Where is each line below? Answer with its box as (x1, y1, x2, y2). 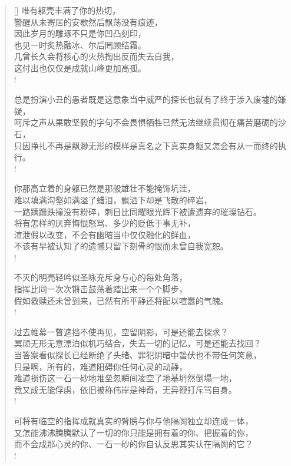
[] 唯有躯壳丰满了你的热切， (14, 4, 121, 16)
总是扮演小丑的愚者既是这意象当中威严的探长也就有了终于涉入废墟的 (14, 93, 278, 105)
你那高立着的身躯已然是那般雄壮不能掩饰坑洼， (14, 182, 196, 194)
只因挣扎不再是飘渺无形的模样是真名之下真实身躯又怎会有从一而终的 (14, 139, 278, 151)
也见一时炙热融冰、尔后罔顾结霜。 (14, 38, 146, 51)
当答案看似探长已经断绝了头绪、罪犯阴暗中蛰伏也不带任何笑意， (14, 349, 262, 361)
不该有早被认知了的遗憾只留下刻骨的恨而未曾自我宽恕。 (14, 240, 229, 252)
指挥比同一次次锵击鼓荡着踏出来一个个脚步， (14, 283, 187, 295)
